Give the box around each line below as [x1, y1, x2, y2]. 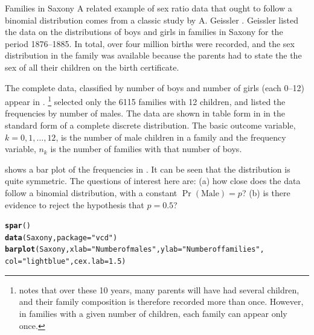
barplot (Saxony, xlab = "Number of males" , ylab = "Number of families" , [5, 245, 264, 254]
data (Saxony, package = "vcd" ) [5, 233, 118, 242]
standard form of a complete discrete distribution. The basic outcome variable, [5, 119, 296, 131]
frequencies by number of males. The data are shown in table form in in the [5, 107, 285, 120]
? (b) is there [242, 186, 290, 199]
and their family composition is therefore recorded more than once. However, [19, 295, 304, 308]
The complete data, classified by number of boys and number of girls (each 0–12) [5, 81, 304, 94]
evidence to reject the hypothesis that [5, 198, 144, 211]
